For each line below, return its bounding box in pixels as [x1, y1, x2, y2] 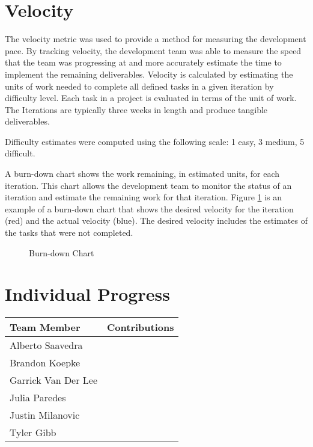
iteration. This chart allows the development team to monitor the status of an [5, 179, 292, 191]
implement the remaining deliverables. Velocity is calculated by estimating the [5, 67, 293, 80]
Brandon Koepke [10, 356, 81, 370]
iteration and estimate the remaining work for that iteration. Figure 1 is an [5, 191, 282, 203]
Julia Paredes [10, 390, 66, 405]
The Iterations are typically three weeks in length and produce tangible [5, 103, 268, 116]
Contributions [107, 320, 174, 334]
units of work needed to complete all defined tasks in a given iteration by [5, 79, 274, 92]
